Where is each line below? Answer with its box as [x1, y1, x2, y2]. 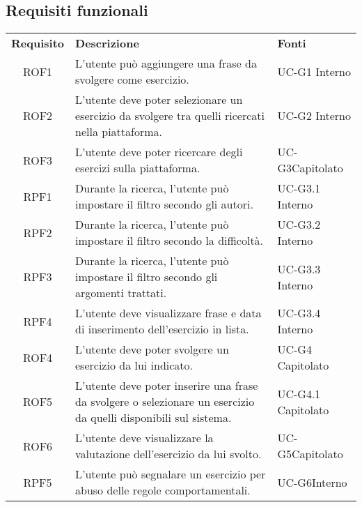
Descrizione [75, 35, 139, 52]
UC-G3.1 [277, 180, 321, 197]
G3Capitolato [277, 160, 343, 176]
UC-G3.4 [277, 305, 321, 321]
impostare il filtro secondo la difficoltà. [75, 232, 264, 249]
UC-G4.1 [277, 385, 321, 402]
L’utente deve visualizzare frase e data [75, 305, 262, 321]
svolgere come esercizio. [75, 71, 189, 88]
